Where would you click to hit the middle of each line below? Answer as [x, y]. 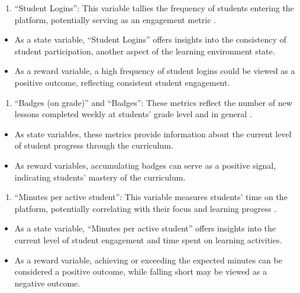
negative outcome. [47, 283]
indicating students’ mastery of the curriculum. [100, 177]
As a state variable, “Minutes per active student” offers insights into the [145, 228]
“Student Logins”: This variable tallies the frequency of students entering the [154, 8]
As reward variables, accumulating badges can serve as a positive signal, [145, 165]
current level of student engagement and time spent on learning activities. [148, 239]
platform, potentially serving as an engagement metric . [115, 19]
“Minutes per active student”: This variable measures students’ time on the [151, 197]
